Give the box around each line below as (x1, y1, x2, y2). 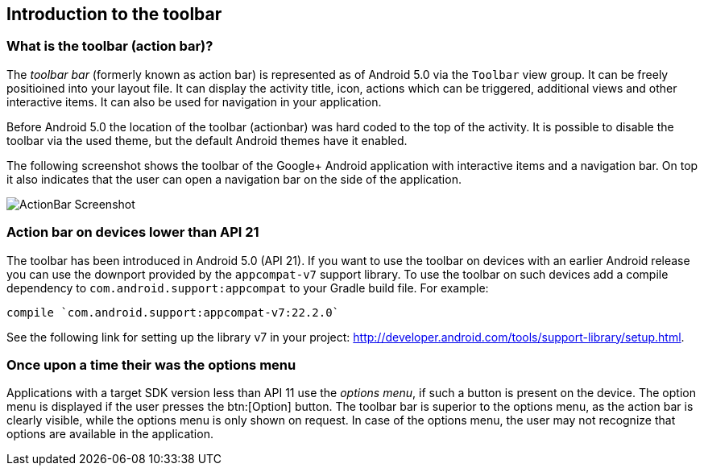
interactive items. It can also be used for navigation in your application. (6, 94, 382, 109)
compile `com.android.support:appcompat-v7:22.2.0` (6, 305, 340, 319)
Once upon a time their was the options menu (6, 356, 296, 373)
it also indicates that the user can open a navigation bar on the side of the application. (6, 172, 462, 186)
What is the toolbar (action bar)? (6, 38, 213, 55)
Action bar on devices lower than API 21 (6, 224, 259, 241)
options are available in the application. (6, 427, 213, 441)
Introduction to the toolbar (6, 4, 222, 24)
